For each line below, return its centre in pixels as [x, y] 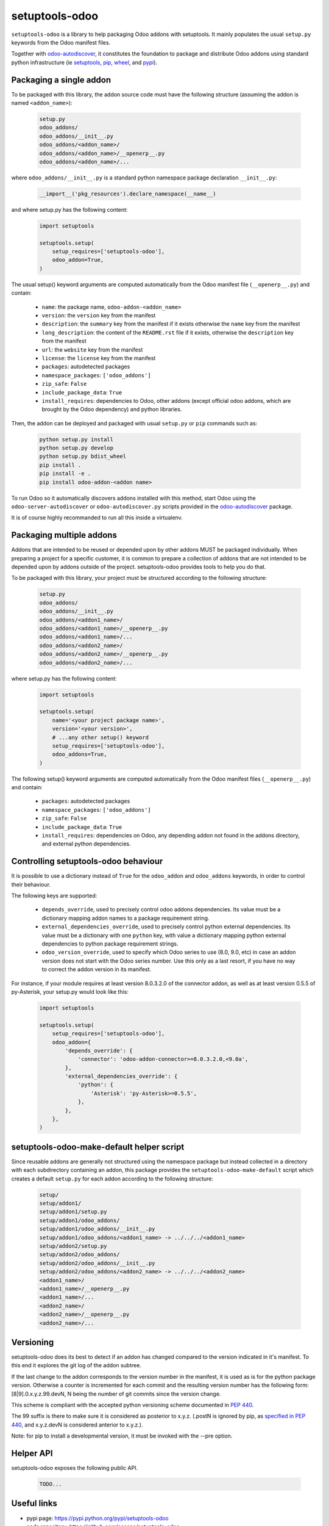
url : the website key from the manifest [92, 349]
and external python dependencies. [86, 844]
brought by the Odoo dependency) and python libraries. [112, 410]
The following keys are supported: [54, 896]
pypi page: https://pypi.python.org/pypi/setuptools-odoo [97, 1518]
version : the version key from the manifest [99, 315]
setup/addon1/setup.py [73, 1212]
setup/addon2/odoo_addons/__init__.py [97, 1263]
